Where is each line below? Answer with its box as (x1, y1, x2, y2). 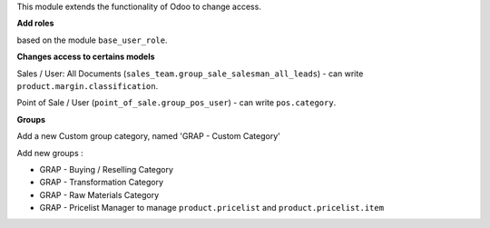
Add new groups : (16, 147, 83, 158)
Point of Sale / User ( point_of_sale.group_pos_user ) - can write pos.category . (16, 97, 337, 108)
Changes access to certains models (16, 51, 155, 63)
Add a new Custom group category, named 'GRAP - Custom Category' (16, 131, 280, 142)
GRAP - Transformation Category (39, 177, 163, 188)
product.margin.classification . (16, 80, 159, 91)
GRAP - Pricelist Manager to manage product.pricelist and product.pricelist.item (39, 203, 385, 213)
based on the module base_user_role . (16, 35, 168, 45)
